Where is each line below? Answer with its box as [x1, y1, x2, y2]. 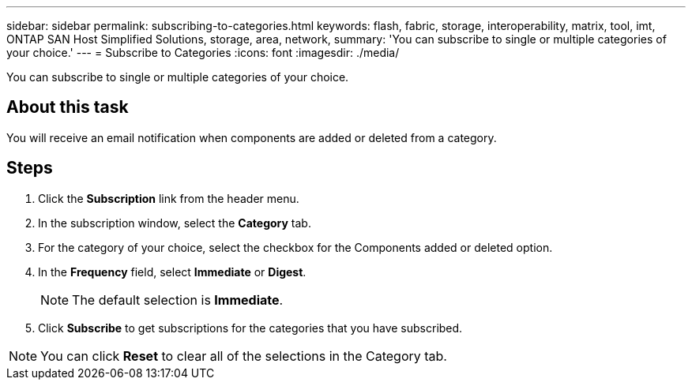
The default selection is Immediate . [72, 291, 284, 308]
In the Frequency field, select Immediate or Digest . [38, 264, 307, 279]
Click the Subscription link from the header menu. [38, 191, 299, 205]
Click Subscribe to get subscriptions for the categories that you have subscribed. [38, 320, 463, 335]
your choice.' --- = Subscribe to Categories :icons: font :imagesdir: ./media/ [6, 46, 400, 59]
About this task [6, 97, 129, 118]
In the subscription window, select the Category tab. [38, 215, 311, 230]
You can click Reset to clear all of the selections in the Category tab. [40, 347, 447, 364]
